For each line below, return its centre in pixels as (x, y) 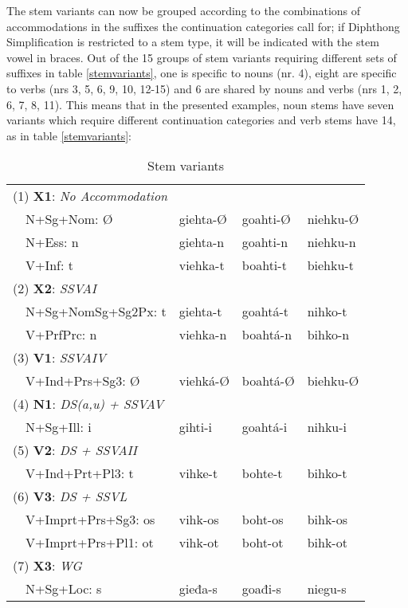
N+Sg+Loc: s (64, 589)
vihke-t (198, 473)
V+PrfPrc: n (61, 335)
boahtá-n (267, 335)
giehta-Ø (203, 219)
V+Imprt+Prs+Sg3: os (90, 520)
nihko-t (327, 312)
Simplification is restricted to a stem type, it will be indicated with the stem (193, 42)
